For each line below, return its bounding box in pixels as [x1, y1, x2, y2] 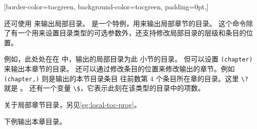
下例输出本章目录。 [4, 116, 66, 126]
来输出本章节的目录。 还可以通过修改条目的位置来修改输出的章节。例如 [4, 64, 235, 74]
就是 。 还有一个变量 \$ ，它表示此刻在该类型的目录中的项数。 [4, 83, 205, 93]
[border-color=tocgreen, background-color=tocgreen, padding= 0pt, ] [4, 1, 209, 11]
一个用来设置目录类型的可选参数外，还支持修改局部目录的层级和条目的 [17, 28, 246, 38]
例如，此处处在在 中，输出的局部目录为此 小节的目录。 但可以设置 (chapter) [4, 54, 253, 64]
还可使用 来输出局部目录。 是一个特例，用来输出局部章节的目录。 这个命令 [4, 18, 246, 28]
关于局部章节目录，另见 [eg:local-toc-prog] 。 [4, 99, 141, 109]
